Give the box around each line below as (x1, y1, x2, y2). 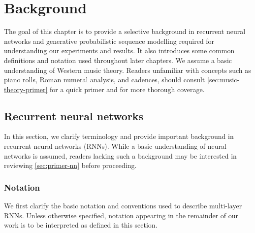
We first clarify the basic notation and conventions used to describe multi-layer (4, 200, 242, 211)
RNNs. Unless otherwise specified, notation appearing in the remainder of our (4, 210, 239, 220)
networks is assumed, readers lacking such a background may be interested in (4, 150, 237, 161)
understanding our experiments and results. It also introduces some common (4, 45, 235, 56)
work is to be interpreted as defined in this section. (4, 220, 158, 230)
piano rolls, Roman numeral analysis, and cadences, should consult (4, 74, 205, 85)
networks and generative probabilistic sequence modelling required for (4, 35, 215, 46)
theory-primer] (4, 84, 48, 94)
